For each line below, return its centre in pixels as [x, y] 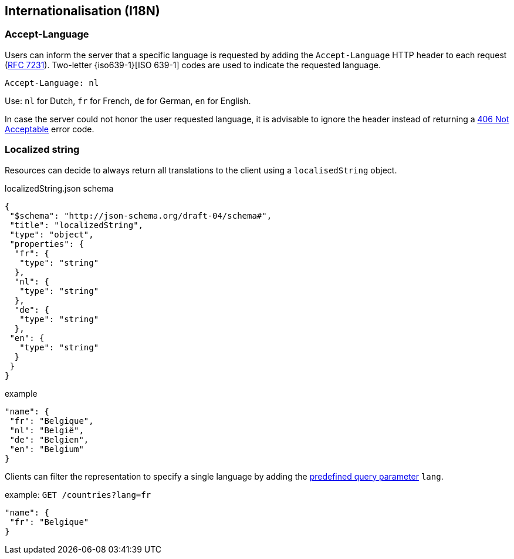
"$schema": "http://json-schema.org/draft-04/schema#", [141, 215]
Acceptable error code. [50, 129]
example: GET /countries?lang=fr [78, 494]
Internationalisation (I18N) [82, 11]
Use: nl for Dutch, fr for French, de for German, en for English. [128, 101]
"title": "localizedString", [77, 225]
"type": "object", [52, 234]
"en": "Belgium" [47, 449]
